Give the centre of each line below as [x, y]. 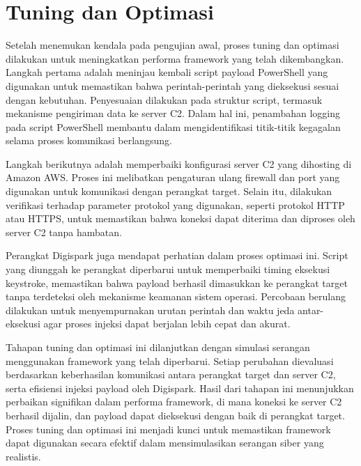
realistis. [23, 456]
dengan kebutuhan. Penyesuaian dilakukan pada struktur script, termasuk [164, 99]
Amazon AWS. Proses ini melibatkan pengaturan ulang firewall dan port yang [173, 177]
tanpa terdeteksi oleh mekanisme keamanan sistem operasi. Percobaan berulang [176, 296]
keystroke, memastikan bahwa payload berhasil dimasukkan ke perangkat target [177, 282]
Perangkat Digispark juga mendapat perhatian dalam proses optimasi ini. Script [177, 255]
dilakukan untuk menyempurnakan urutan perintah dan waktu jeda [150, 310]
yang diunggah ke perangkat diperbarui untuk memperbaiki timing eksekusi [168, 269]
